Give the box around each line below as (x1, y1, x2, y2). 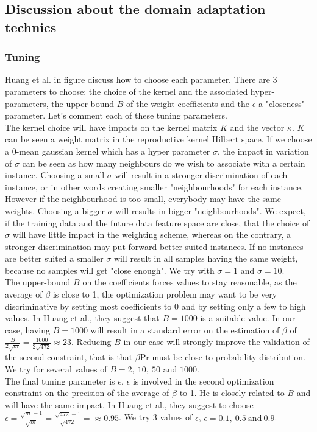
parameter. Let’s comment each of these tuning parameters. (5, 109, 227, 122)
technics (5, 17, 57, 36)
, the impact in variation (218, 144, 309, 157)
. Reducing (71, 335, 112, 348)
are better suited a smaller (5, 252, 104, 265)
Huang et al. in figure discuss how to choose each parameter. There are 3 (5, 73, 277, 86)
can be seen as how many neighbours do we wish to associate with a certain (22, 156, 305, 169)
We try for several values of (5, 363, 107, 375)
